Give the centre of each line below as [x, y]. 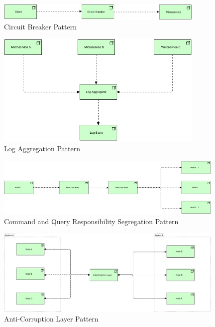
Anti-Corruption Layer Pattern [51, 319]
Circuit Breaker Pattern [40, 27]
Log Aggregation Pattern [42, 148]
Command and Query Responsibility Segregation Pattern [91, 221]
